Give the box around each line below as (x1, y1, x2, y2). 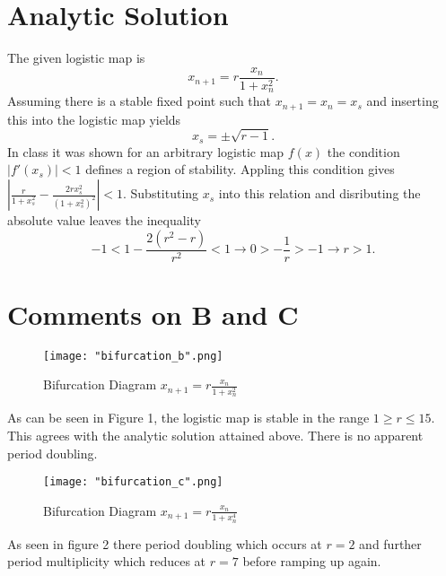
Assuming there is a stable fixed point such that (7, 92, 272, 110)
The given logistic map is (7, 48, 145, 67)
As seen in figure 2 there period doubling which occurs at (7, 534, 322, 553)
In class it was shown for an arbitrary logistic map (7, 142, 284, 161)
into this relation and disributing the (218, 184, 421, 203)
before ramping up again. (242, 552, 381, 571)
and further (359, 534, 422, 553)
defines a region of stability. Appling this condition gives (85, 160, 395, 179)
